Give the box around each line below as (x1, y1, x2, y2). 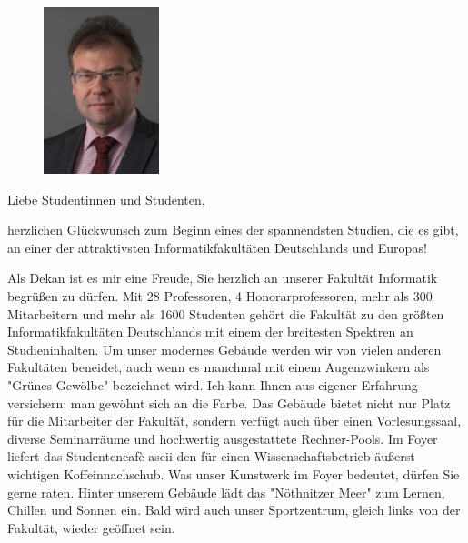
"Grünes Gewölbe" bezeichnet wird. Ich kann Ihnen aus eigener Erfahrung (7, 376, 418, 395)
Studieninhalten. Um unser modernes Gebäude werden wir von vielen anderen (7, 339, 442, 358)
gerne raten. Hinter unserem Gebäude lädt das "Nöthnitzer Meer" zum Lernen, (7, 482, 445, 501)
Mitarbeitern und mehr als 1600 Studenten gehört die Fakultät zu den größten (7, 304, 444, 323)
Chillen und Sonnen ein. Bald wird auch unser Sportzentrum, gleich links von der (7, 500, 461, 519)
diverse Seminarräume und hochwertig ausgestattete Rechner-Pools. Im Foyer (7, 428, 438, 447)
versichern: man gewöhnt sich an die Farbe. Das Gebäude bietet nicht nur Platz (7, 393, 451, 412)
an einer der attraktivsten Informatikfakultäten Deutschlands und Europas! (7, 237, 427, 256)
